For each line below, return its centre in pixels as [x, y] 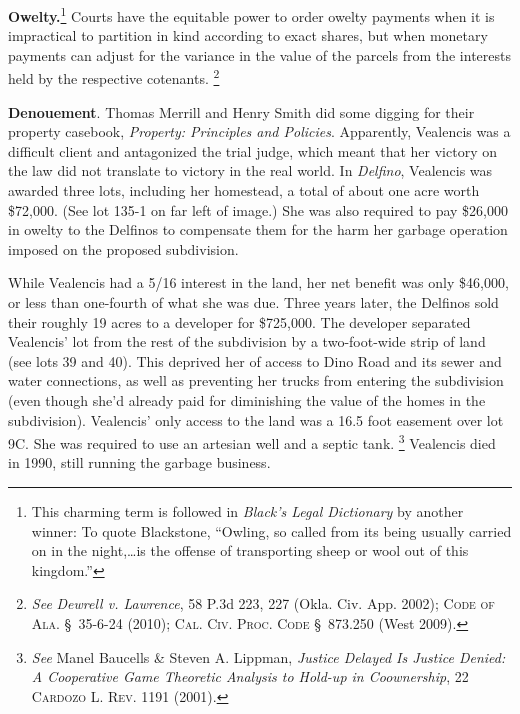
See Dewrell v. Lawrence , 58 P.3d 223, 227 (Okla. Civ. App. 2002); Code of [263, 603]
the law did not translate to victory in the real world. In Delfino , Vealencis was [250, 170]
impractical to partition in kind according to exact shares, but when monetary [248, 35]
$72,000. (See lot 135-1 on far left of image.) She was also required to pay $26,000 [258, 209]
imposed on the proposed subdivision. [123, 248]
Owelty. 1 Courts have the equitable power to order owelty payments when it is [251, 14]
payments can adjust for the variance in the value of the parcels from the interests [259, 54]
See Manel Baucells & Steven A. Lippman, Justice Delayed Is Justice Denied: [268, 656]
